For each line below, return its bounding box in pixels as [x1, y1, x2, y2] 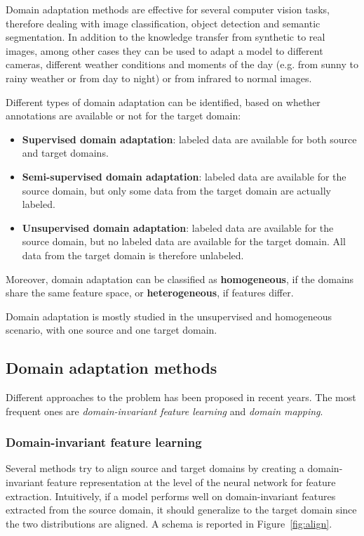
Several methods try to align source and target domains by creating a [6, 461, 304, 476]
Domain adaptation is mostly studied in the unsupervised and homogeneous [6, 308, 332, 323]
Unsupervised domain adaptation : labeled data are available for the [22, 220, 334, 235]
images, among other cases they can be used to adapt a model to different [6, 43, 323, 58]
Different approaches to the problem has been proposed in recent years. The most [6, 390, 356, 405]
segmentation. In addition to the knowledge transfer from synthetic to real [6, 30, 325, 44]
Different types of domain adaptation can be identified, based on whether [6, 94, 321, 109]
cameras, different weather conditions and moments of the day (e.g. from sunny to [6, 57, 358, 72]
